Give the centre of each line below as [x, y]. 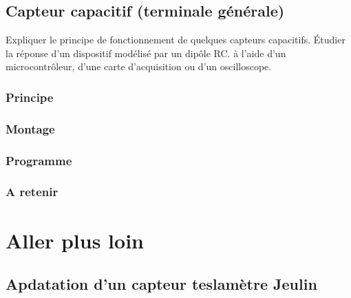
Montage [30, 128]
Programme [39, 160]
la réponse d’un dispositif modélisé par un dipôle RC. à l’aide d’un [146, 53]
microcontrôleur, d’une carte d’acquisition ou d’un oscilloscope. [139, 66]
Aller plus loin [75, 240]
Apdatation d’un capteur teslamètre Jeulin [161, 284]
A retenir [32, 192]
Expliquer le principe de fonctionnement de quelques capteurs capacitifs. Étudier [175, 40]
